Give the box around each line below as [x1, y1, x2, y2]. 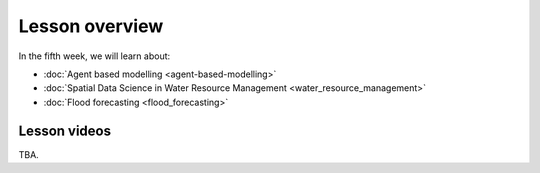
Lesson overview [18, 15, 164, 37]
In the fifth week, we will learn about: [18, 50, 171, 62]
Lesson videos [18, 122, 112, 139]
